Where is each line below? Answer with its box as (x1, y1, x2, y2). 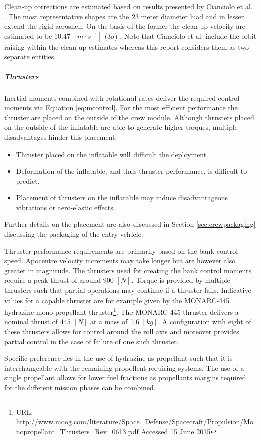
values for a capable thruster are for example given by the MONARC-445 (4, 295, 230, 305)
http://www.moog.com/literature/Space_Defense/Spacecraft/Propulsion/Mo (16, 416, 254, 427)
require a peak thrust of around (4, 275, 101, 285)
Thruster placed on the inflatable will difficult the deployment (16, 149, 207, 159)
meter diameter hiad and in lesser (141, 11, 244, 21)
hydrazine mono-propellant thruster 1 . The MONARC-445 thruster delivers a (4, 305, 239, 317)
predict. (16, 175, 40, 186)
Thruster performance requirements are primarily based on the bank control (4, 245, 238, 256)
